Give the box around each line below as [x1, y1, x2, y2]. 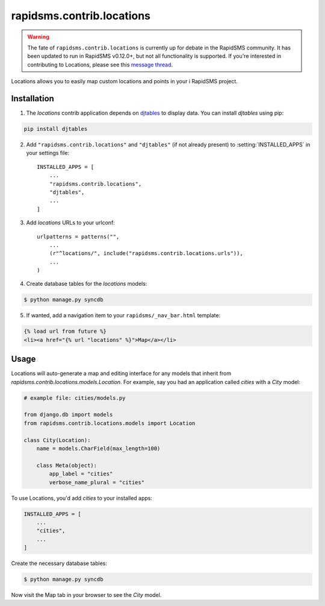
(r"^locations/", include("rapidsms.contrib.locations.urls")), [49, 250, 243, 257]
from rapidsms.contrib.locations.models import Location [23, 420, 196, 426]
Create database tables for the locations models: [26, 280, 147, 288]
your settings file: [26, 150, 69, 157]
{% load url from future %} [23, 328, 107, 335]
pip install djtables [23, 125, 88, 132]
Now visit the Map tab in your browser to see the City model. [11, 592, 162, 599]
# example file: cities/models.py [23, 394, 126, 401]
